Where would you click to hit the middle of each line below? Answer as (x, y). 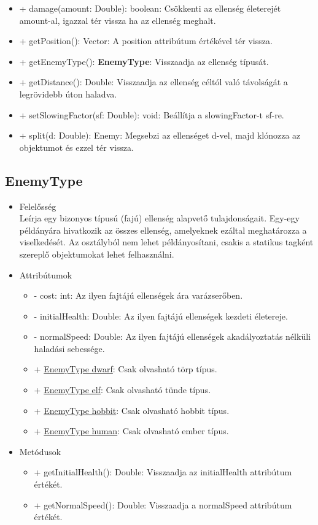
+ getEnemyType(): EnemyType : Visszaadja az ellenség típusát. (144, 61)
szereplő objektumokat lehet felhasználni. (97, 254)
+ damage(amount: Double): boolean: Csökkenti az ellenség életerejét (150, 8)
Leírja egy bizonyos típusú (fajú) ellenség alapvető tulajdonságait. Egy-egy (159, 218)
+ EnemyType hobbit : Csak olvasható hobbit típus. (132, 410)
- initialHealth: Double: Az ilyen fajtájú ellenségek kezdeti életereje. (161, 316)
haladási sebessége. (69, 348)
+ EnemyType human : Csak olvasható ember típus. (131, 431)
